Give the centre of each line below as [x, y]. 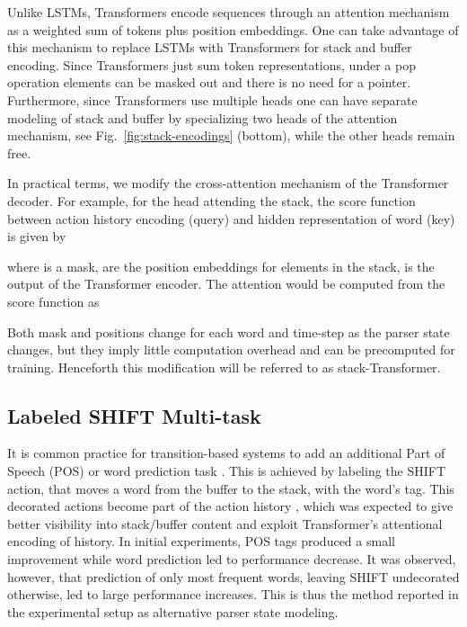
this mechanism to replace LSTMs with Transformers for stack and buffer [210, 47]
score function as [53, 301]
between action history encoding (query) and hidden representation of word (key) [231, 218]
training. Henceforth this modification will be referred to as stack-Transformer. [224, 367]
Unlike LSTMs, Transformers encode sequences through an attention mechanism [229, 12]
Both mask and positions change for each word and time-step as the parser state [229, 331]
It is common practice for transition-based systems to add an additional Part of [226, 453]
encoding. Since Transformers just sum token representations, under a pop [211, 64]
